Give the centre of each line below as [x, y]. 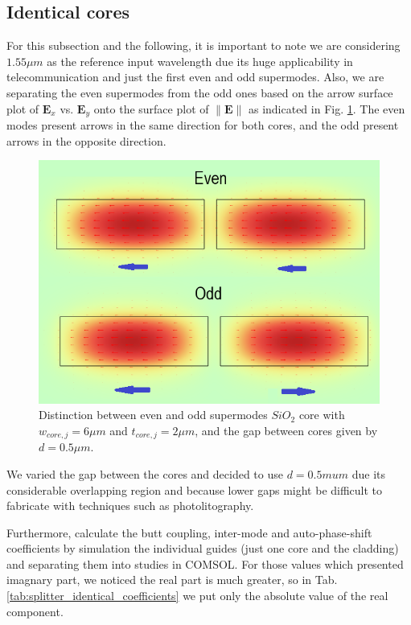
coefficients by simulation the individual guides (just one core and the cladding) [203, 548]
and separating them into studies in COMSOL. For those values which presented [205, 563]
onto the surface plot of [151, 108]
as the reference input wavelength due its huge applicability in [200, 61]
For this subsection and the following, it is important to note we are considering [203, 45]
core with [322, 415]
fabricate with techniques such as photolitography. [130, 506]
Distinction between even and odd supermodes [153, 415]
